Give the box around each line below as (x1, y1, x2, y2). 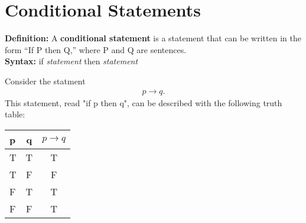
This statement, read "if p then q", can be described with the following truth (5, 96, 282, 109)
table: (5, 108, 25, 120)
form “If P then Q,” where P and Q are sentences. (5, 43, 187, 55)
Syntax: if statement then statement (5, 55, 138, 67)
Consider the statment (5, 74, 86, 87)
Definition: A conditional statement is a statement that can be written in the (5, 32, 301, 44)
